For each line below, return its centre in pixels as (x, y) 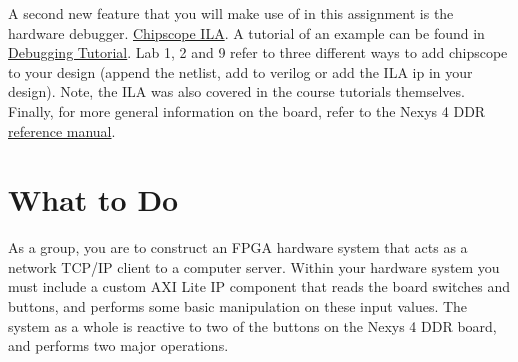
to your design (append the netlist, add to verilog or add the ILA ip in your (240, 71)
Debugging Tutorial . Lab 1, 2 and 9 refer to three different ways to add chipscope (258, 52)
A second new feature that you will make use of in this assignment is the (231, 13)
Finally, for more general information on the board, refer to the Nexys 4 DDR (247, 110)
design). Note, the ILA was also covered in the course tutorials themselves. (236, 91)
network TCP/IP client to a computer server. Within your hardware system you (254, 266)
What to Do (93, 199)
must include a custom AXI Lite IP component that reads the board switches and (259, 286)
